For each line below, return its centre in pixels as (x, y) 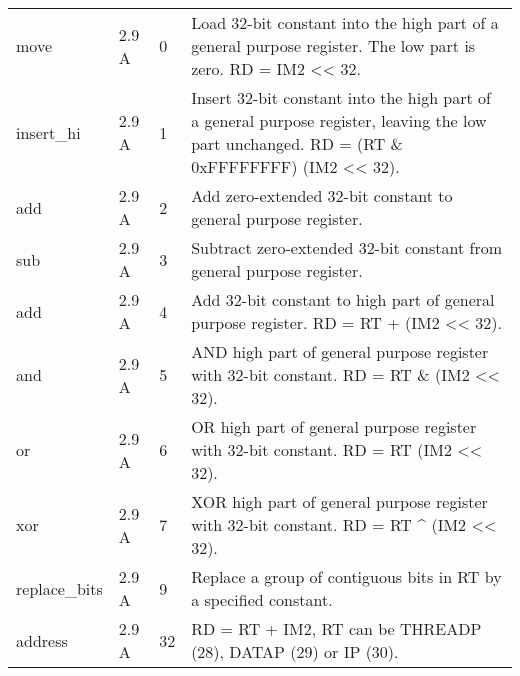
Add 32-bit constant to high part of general (343, 299)
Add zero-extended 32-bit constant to (322, 195)
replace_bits (59, 588)
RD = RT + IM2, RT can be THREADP (336, 628)
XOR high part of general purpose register (339, 501)
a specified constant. (262, 599)
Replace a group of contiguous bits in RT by (346, 576)
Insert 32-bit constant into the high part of (341, 97)
